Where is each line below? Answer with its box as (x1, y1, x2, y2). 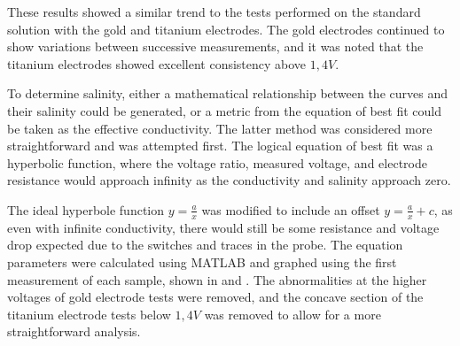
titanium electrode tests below (7, 304, 171, 323)
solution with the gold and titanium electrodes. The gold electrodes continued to (7, 19, 445, 38)
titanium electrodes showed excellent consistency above (7, 54, 307, 73)
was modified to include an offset (201, 200, 380, 219)
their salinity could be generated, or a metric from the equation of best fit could (7, 101, 441, 119)
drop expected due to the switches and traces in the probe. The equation (7, 235, 403, 254)
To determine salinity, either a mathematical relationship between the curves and (7, 84, 448, 103)
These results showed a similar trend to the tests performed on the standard (7, 3, 421, 20)
